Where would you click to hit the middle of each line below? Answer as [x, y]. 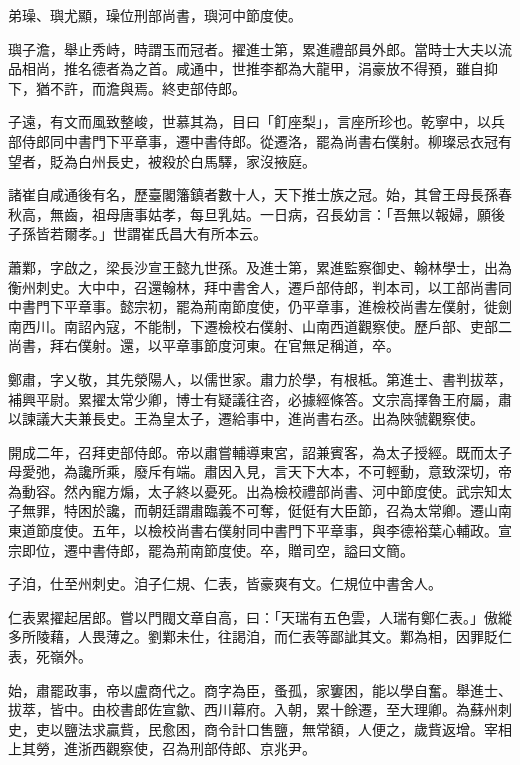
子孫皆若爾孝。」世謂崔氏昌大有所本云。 [137, 233]
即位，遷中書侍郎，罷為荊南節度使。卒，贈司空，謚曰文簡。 [217, 549]
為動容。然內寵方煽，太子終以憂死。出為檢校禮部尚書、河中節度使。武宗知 [253, 490]
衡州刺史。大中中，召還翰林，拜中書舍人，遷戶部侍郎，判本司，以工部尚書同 [260, 286]
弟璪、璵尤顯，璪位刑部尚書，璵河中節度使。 [155, 15]
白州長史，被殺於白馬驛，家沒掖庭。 [196, 160]
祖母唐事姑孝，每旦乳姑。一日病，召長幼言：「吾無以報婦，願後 [298, 213]
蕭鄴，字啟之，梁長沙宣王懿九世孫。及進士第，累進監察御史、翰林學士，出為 [260, 266]
